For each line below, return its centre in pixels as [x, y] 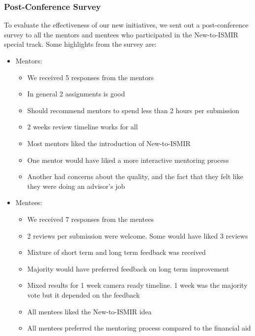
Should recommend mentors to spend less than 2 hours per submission [133, 110]
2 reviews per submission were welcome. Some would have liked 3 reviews [138, 235]
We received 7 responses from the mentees [91, 219]
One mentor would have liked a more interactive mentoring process [128, 160]
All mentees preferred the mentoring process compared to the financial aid [139, 328]
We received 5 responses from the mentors [91, 77]
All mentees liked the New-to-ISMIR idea [89, 311]
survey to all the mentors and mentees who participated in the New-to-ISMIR [121, 34]
